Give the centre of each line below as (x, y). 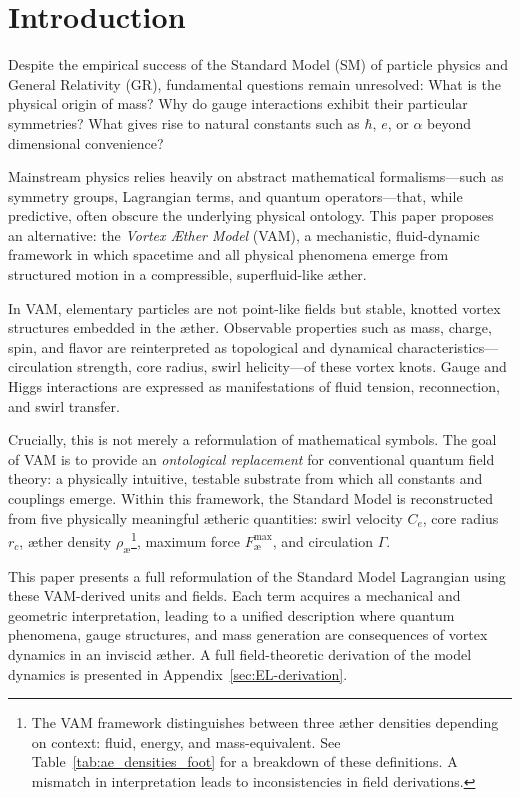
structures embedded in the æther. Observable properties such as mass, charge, (250, 327)
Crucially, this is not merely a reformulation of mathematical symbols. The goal (252, 439)
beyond (449, 122)
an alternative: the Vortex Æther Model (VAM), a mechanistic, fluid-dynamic (244, 234)
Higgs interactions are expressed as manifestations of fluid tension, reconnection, (254, 386)
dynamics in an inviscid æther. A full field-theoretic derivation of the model (240, 654)
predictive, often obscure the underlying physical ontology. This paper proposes (251, 215)
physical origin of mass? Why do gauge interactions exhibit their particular (238, 103)
